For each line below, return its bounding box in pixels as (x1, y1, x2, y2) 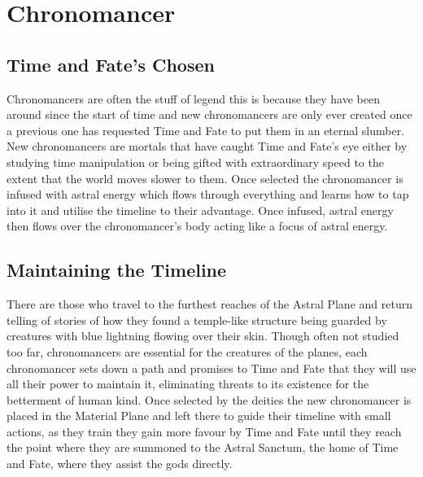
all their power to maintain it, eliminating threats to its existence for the (7, 375, 369, 392)
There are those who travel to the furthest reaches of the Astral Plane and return (7, 295, 412, 313)
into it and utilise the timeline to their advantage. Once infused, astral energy (7, 201, 394, 218)
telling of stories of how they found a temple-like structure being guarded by (7, 311, 387, 328)
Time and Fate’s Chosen (7, 51, 215, 77)
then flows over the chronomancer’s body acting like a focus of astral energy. (7, 217, 388, 234)
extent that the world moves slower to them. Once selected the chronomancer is (7, 169, 403, 186)
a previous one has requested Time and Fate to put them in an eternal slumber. (7, 121, 405, 138)
